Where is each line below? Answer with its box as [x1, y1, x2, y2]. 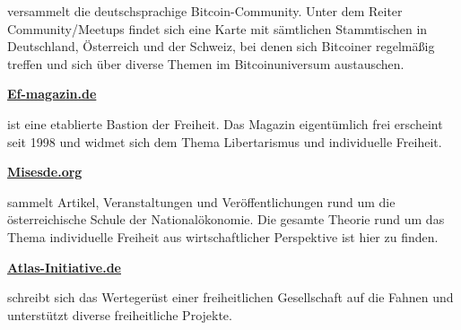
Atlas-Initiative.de [7, 257, 121, 276]
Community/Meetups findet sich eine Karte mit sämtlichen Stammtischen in [7, 19, 428, 38]
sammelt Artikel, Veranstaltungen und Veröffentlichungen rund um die [7, 192, 396, 211]
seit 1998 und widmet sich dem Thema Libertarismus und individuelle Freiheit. [7, 132, 442, 151]
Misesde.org [7, 162, 83, 181]
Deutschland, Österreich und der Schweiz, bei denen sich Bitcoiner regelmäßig [7, 37, 435, 56]
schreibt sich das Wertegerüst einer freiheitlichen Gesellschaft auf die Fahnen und [7, 288, 454, 307]
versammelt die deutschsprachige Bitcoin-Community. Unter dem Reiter [7, 2, 403, 20]
